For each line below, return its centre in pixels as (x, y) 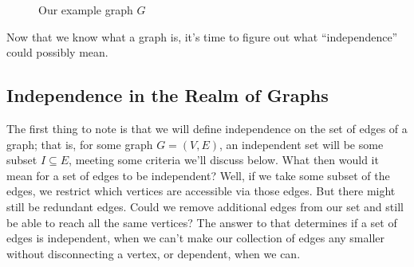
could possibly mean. (57, 52)
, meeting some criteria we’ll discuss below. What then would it (224, 160)
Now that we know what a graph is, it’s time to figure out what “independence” (202, 36)
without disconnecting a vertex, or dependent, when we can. (154, 253)
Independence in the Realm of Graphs (168, 95)
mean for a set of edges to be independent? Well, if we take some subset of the (198, 175)
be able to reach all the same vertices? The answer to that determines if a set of (202, 222)
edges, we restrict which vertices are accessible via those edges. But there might (201, 191)
